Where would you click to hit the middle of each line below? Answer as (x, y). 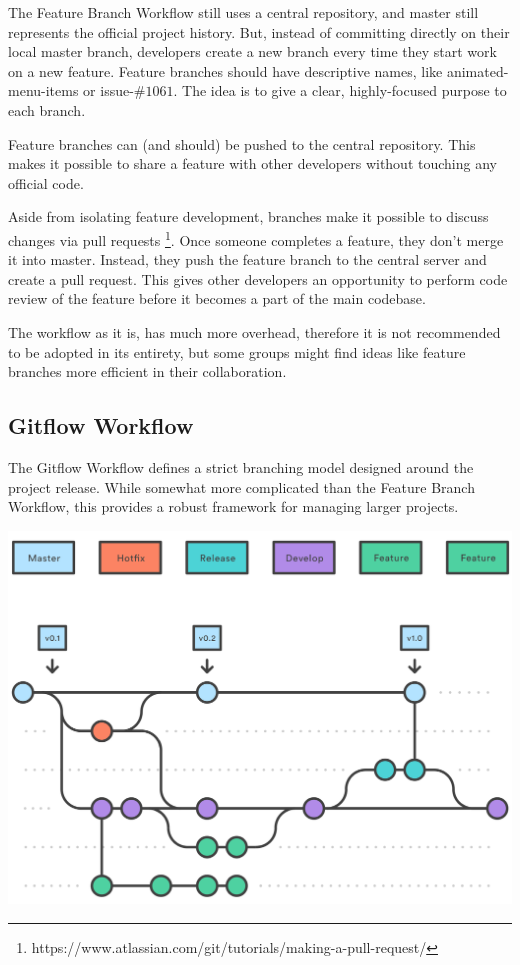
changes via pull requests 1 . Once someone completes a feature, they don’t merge (256, 238)
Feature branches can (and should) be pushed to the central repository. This (242, 143)
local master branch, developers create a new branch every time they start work (252, 51)
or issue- (108, 90)
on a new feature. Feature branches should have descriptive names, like (225, 70)
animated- (477, 70)
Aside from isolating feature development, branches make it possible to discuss (248, 216)
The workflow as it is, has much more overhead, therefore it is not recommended (254, 331)
